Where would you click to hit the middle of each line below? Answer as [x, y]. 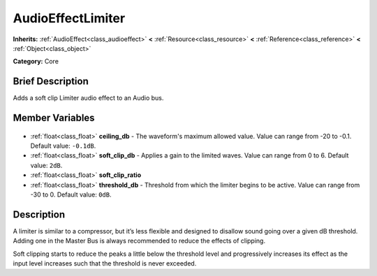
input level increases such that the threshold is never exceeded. [105, 263]
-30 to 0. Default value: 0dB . [71, 194]
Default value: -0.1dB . [63, 146]
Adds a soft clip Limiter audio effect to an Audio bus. [88, 98]
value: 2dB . [46, 165]
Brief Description [51, 81]
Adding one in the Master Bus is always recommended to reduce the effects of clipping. [139, 241]
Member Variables [54, 118]
